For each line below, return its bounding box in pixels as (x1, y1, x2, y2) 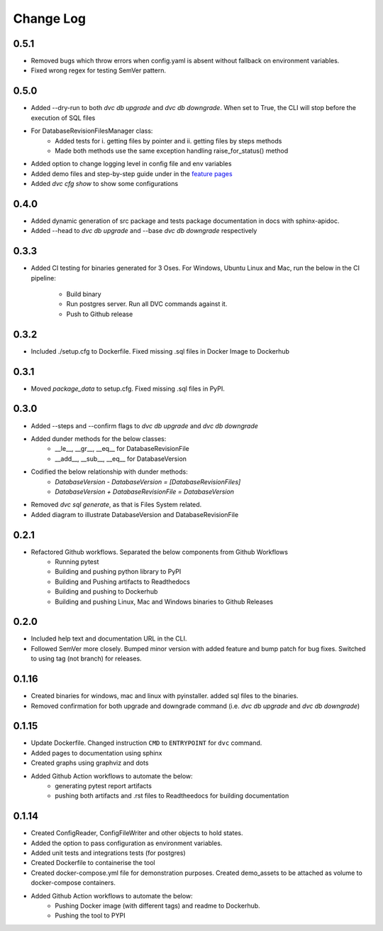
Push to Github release (66, 310, 133, 318)
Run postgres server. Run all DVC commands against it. (66, 300, 228, 308)
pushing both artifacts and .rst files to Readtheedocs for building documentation (55, 792, 289, 800)
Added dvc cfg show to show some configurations (30, 180, 179, 188)
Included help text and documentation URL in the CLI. (30, 634, 187, 643)
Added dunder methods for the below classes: (30, 434, 167, 443)
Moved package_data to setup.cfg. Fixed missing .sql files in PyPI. (30, 384, 225, 393)
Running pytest (55, 557, 99, 566)
